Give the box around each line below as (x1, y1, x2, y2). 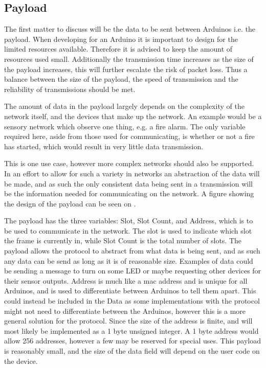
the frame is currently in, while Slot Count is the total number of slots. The (4, 235, 242, 246)
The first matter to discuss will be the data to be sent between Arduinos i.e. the (4, 24, 255, 34)
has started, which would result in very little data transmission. (4, 141, 204, 151)
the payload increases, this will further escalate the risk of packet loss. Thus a (4, 63, 248, 74)
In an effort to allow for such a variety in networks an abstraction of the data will (4, 168, 260, 178)
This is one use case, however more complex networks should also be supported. (4, 158, 254, 169)
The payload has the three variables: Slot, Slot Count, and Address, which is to (4, 215, 253, 226)
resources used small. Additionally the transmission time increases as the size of (4, 53, 254, 64)
